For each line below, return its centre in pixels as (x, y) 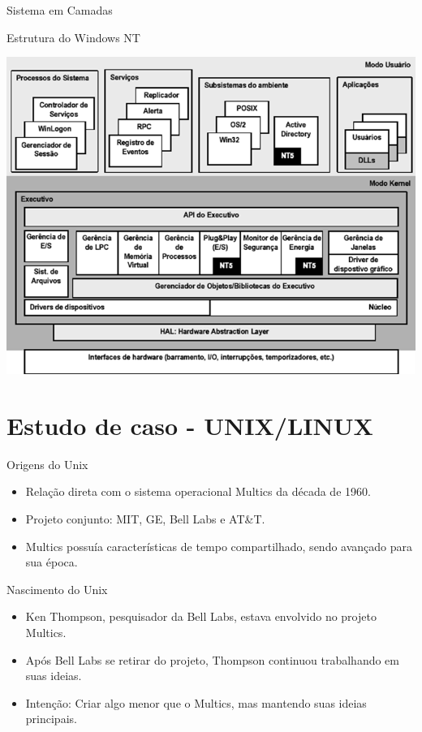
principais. (51, 719)
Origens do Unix (47, 464)
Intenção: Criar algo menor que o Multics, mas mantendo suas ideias (196, 702)
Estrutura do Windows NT (73, 37)
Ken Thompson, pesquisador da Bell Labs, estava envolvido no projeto (201, 616)
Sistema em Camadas (60, 10)
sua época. (52, 562)
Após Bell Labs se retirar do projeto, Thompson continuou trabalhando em (212, 659)
